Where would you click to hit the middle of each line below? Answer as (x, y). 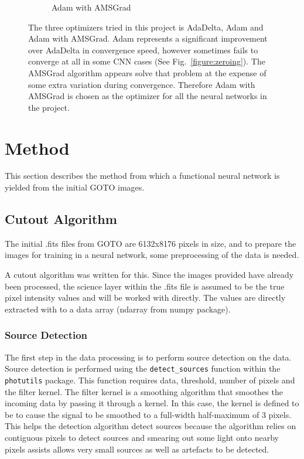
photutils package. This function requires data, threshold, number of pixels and (150, 380)
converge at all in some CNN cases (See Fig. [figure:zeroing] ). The (147, 61)
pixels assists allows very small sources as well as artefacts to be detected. (137, 449)
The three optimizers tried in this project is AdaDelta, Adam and (146, 27)
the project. (49, 107)
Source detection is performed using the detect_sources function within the (143, 368)
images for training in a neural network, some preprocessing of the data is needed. (152, 255)
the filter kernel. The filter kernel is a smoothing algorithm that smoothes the (144, 391)
